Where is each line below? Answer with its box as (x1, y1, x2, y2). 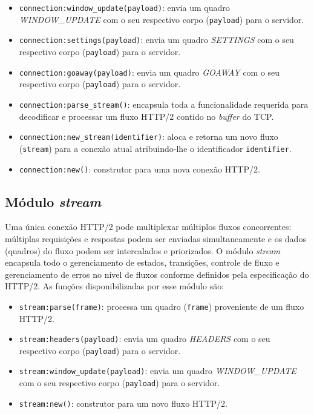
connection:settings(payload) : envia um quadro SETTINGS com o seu (19, 33, 294, 46)
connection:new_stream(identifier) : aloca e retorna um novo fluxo (19, 130, 278, 143)
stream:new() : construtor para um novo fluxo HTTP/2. (19, 396, 227, 409)
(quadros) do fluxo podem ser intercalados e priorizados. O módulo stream (5, 244, 280, 257)
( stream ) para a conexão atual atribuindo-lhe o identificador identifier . (19, 142, 292, 154)
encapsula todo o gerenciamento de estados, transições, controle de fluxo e (5, 256, 280, 269)
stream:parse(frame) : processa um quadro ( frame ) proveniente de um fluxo (19, 300, 304, 312)
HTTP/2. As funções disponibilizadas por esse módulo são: (5, 280, 224, 292)
